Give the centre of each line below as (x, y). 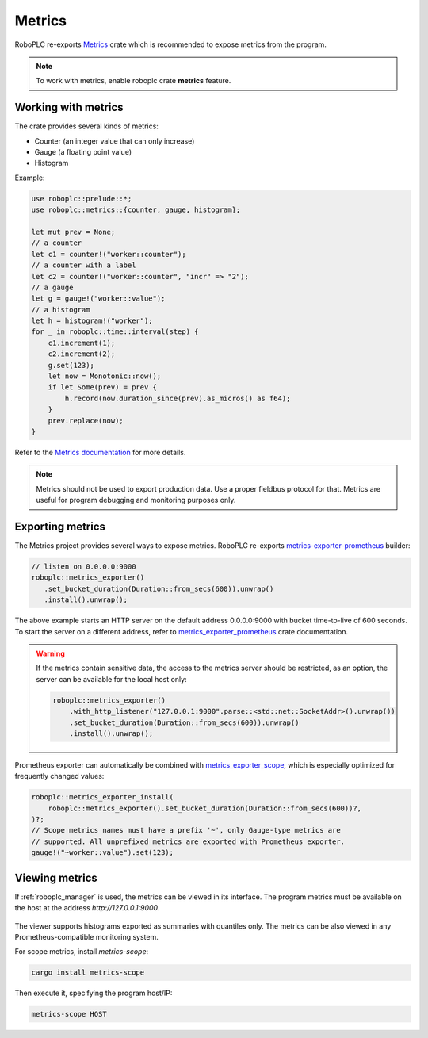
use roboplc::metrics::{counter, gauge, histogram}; (136, 210)
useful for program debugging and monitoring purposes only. (136, 500)
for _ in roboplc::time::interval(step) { (115, 332)
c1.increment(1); (82, 343)
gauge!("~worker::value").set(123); (103, 853)
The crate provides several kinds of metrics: (86, 126)
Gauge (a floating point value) (83, 152)
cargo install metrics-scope (88, 973)
